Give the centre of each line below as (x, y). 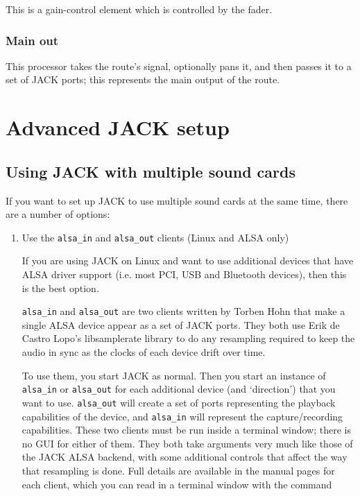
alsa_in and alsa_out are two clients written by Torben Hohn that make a (183, 311)
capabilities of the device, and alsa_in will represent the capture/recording (182, 416)
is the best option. (60, 288)
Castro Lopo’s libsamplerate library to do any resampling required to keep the (188, 338)
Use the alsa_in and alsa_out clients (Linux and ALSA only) (155, 237)
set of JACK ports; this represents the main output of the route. (143, 79)
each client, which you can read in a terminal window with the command (177, 484)
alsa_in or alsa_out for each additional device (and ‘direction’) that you (179, 389)
